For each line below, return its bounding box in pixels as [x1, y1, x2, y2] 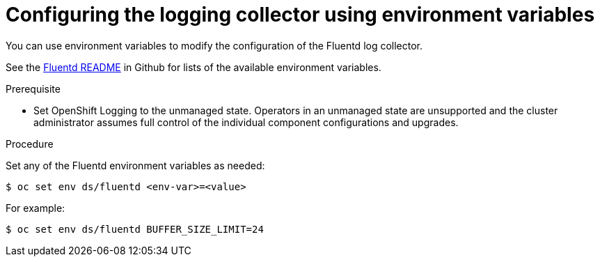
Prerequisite [6, 82, 61, 95]
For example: [6, 201, 65, 214]
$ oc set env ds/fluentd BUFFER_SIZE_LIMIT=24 [6, 223, 264, 235]
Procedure [6, 137, 54, 150]
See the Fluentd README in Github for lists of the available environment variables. [6, 61, 381, 73]
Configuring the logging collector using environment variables [6, 3, 595, 26]
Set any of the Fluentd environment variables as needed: [6, 159, 265, 171]
